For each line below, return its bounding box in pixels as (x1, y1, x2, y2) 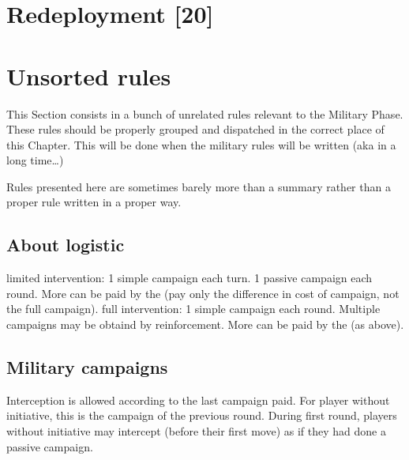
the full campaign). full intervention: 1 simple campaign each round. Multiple (6, 300, 381, 317)
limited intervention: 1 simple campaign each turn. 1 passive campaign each (6, 270, 373, 286)
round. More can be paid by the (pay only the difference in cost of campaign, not (6, 285, 400, 301)
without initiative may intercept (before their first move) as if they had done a (6, 423, 386, 439)
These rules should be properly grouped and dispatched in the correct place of (6, 121, 385, 138)
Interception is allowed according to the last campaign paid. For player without (6, 391, 390, 408)
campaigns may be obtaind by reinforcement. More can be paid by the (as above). (6, 316, 404, 333)
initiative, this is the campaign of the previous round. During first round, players (6, 407, 397, 424)
